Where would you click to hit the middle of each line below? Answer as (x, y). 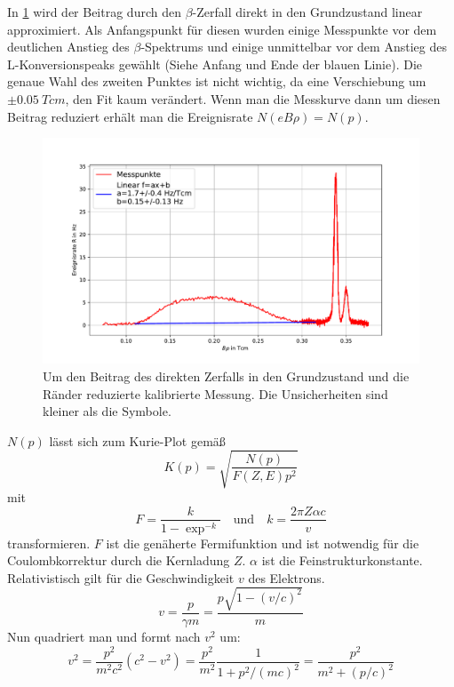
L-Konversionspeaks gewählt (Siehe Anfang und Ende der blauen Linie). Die (215, 64)
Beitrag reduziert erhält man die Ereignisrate (130, 116)
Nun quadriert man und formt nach (104, 636)
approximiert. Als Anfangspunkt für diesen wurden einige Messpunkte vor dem (222, 29)
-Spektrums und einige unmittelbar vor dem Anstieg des (294, 47)
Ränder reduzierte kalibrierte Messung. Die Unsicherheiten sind (215, 393)
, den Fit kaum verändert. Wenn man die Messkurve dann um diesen (253, 98)
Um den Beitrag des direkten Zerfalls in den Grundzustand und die (226, 375)
